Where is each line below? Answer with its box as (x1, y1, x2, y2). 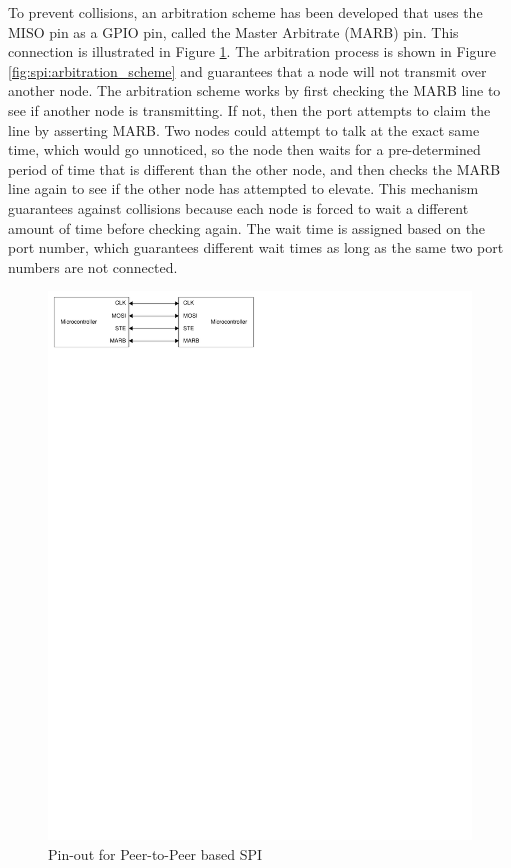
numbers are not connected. (8, 256, 178, 277)
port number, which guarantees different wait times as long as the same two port (8, 237, 504, 258)
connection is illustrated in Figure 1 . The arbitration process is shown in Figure (8, 41, 496, 62)
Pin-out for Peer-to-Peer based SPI (48, 843, 263, 864)
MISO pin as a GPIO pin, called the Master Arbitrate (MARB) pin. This (8, 21, 459, 42)
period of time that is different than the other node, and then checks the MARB (8, 158, 501, 179)
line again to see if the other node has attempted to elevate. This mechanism (8, 178, 479, 199)
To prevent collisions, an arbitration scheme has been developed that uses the (8, 2, 483, 22)
